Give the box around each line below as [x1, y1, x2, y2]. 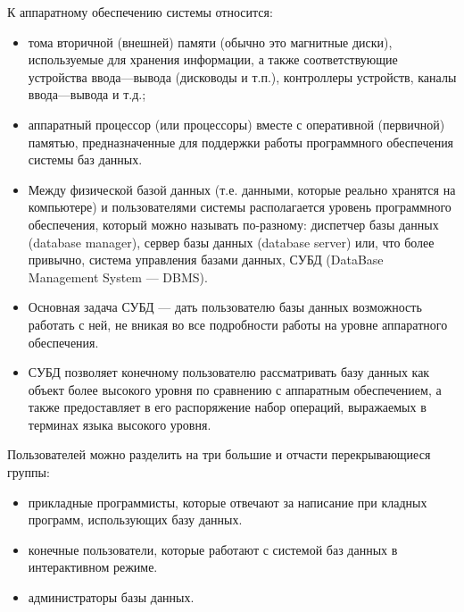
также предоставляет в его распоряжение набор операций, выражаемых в [28, 398, 427, 416]
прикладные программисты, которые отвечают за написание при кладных [28, 492, 427, 511]
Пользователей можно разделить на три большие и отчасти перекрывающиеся [7, 445, 431, 464]
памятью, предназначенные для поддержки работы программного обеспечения [28, 132, 454, 151]
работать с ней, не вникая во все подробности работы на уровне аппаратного [28, 314, 448, 333]
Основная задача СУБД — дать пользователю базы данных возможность [28, 298, 422, 316]
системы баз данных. [28, 150, 143, 169]
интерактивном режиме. [28, 558, 158, 576]
